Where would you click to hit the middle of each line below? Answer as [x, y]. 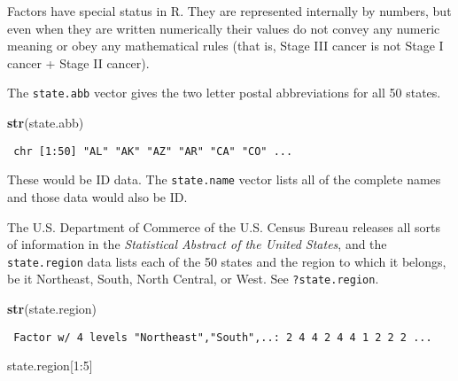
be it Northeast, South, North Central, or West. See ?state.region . [193, 279]
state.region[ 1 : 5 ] [50, 365]
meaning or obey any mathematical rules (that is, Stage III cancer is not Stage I [225, 46]
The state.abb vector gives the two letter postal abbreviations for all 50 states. [224, 93]
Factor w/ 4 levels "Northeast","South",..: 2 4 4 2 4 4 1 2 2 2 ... [223, 337]
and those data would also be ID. [97, 196]
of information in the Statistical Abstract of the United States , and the [197, 244]
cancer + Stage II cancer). [78, 62]
